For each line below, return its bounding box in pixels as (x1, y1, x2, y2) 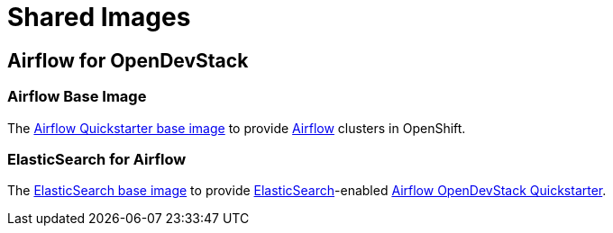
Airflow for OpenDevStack (7, 49, 249, 72)
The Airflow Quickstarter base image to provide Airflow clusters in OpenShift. (7, 120, 466, 136)
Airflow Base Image (7, 87, 147, 106)
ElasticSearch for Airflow (7, 149, 187, 168)
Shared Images (7, 2, 191, 32)
